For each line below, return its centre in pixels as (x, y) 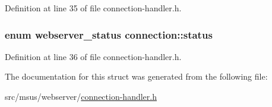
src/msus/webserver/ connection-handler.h (81, 96)
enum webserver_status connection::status (109, 34)
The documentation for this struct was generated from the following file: (136, 76)
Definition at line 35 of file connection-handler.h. (93, 8)
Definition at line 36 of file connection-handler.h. (93, 56)
